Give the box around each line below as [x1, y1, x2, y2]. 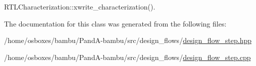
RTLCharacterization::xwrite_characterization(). [4, 1, 156, 11]
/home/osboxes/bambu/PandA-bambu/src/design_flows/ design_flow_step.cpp [4, 51, 251, 62]
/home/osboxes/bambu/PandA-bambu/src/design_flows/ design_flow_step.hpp [4, 35, 252, 45]
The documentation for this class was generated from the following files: [4, 18, 227, 28]
